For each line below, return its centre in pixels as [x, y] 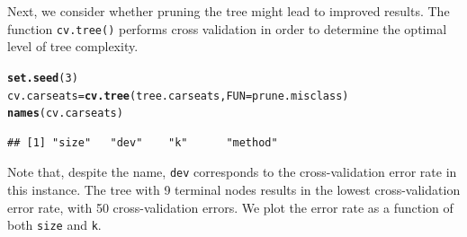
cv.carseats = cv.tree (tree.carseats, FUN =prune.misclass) [178, 96]
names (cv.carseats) [65, 114]
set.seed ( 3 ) [43, 78]
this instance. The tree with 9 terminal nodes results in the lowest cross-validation [234, 190]
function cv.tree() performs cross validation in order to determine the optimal [227, 28]
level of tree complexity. [73, 46]
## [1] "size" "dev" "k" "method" [143, 142]
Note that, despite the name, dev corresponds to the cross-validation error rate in [232, 172]
